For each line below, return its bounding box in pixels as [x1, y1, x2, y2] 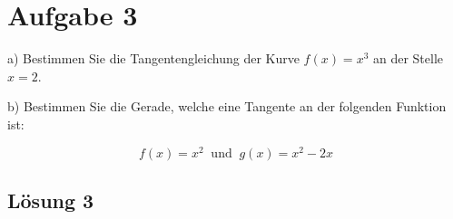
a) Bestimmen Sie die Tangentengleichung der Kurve [7, 49, 300, 68]
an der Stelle [372, 49, 444, 68]
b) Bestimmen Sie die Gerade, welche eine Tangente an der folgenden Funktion [7, 97, 447, 116]
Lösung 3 [7, 186, 94, 214]
